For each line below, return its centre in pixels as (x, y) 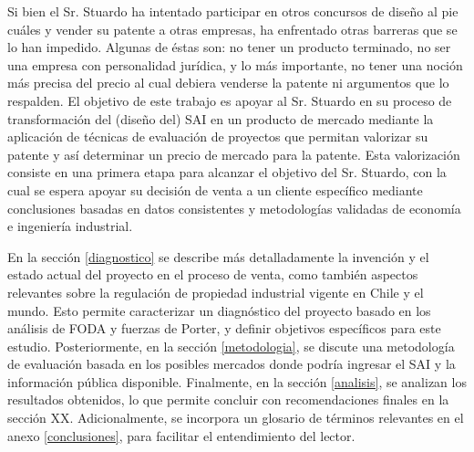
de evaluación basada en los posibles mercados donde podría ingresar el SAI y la (232, 364)
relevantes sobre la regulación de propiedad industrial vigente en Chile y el (216, 292)
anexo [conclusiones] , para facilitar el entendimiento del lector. (181, 435)
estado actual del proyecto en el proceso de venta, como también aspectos (213, 274)
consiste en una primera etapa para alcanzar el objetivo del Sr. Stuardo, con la (227, 172)
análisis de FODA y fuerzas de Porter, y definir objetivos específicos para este (224, 328)
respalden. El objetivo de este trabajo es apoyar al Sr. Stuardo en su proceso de (230, 100)
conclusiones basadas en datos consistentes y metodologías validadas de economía (234, 208)
